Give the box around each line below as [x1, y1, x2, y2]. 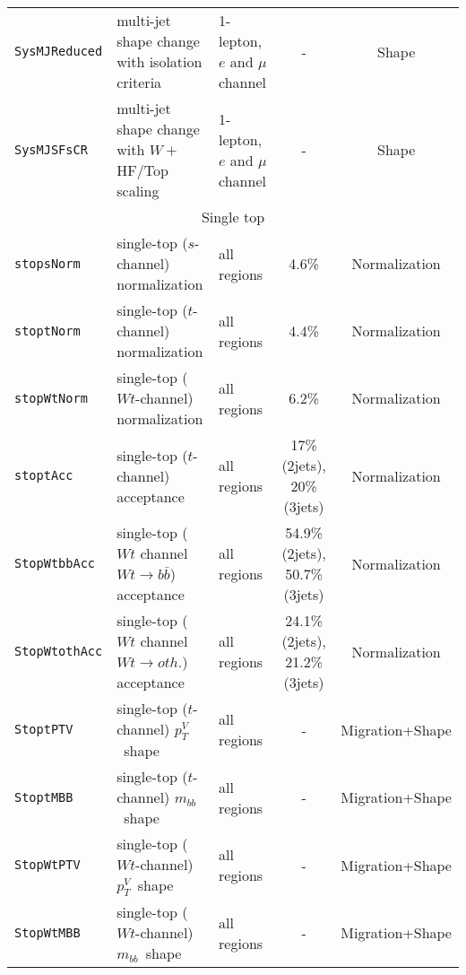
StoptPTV [14, 722, 73, 737]
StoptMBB [14, 789, 73, 805]
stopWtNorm [14, 390, 88, 405]
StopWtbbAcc [14, 556, 96, 570]
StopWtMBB [14, 925, 81, 940]
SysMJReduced [14, 44, 103, 58]
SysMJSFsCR [14, 142, 88, 157]
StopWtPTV [14, 857, 81, 873]
